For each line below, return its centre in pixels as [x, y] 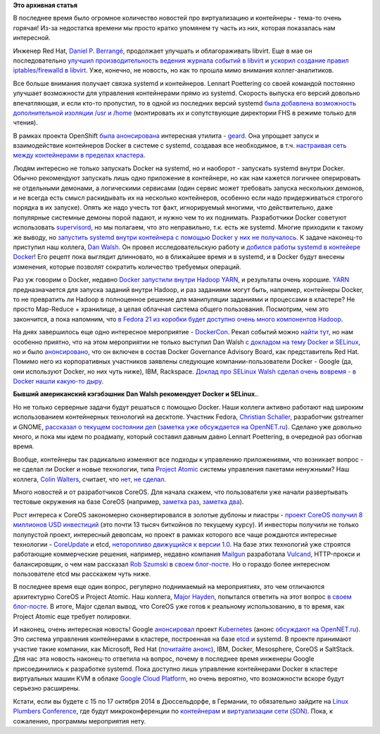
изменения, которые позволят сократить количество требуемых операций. [127, 267]
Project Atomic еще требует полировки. [72, 616]
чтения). [25, 122]
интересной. [32, 38]
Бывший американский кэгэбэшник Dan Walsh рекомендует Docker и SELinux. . [136, 394]
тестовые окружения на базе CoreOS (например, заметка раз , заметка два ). [128, 502]
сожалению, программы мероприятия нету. [80, 721]
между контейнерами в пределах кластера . [79, 156]
